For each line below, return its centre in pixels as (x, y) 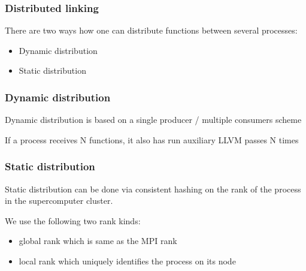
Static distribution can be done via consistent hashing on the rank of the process (153, 189)
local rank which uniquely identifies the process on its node (127, 261)
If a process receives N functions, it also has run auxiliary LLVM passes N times (152, 139)
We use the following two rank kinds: (73, 220)
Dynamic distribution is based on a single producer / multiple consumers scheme (153, 120)
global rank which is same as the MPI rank (98, 241)
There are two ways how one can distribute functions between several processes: (151, 30)
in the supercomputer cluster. (59, 201)
